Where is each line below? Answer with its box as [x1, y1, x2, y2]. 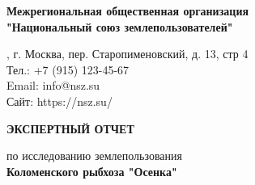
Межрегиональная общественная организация [6, 2, 249, 19]
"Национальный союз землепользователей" [6, 18, 233, 35]
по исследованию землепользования [6, 147, 182, 164]
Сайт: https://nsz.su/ [6, 92, 113, 109]
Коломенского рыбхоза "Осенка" [6, 162, 177, 179]
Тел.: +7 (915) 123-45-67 [6, 61, 130, 78]
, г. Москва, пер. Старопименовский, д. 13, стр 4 [6, 45, 249, 62]
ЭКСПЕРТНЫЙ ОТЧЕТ [6, 120, 134, 137]
